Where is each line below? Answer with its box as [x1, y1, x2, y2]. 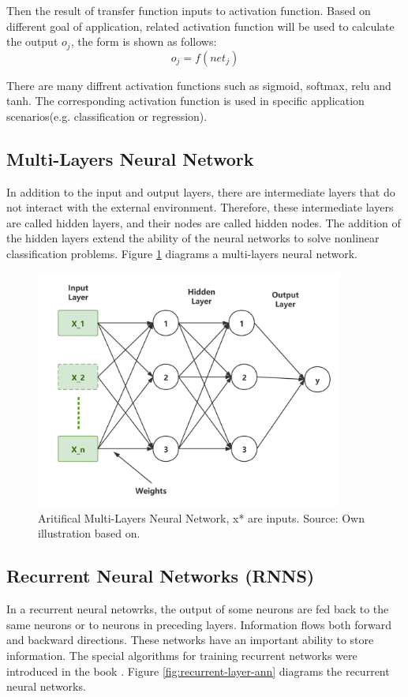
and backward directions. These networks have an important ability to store [6, 631, 374, 648]
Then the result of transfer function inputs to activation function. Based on [6, 2, 371, 18]
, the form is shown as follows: [70, 33, 217, 50]
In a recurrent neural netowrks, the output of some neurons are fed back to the [6, 601, 389, 617]
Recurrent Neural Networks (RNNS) [6, 564, 315, 588]
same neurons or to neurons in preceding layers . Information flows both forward [6, 616, 392, 632]
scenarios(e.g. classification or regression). [6, 107, 208, 124]
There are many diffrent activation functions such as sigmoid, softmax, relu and [6, 77, 391, 93]
